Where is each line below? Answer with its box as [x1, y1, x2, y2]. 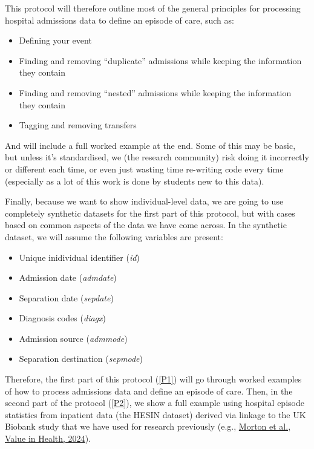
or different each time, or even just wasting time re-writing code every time [5, 162, 284, 175]
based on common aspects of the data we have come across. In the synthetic [5, 218, 287, 231]
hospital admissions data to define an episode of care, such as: [5, 13, 234, 26]
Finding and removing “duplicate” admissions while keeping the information [19, 54, 302, 67]
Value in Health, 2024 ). [5, 432, 91, 445]
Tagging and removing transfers [19, 119, 137, 131]
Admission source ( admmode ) [19, 332, 128, 344]
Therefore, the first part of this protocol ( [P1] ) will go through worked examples [5, 373, 302, 385]
